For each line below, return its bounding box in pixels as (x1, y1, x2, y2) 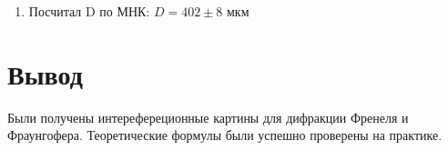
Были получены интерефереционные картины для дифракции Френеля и (7, 107, 409, 126)
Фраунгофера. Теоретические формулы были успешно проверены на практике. (7, 125, 443, 145)
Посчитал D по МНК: (28, 2, 150, 20)
